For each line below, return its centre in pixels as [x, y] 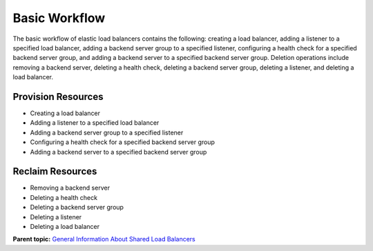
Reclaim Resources [55, 171]
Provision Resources [58, 97]
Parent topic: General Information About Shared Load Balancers [104, 239]
